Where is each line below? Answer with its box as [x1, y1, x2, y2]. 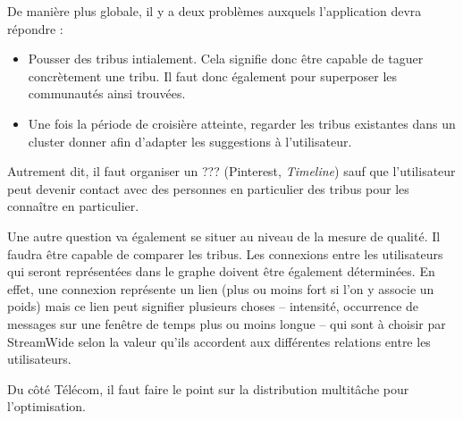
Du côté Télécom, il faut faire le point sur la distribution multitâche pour [7, 379, 409, 398]
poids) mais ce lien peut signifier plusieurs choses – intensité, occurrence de [7, 297, 419, 316]
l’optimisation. [7, 397, 86, 416]
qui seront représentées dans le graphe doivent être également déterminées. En [7, 262, 435, 281]
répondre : [7, 19, 63, 38]
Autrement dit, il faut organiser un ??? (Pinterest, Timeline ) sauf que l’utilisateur [7, 162, 456, 181]
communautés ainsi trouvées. [28, 84, 186, 103]
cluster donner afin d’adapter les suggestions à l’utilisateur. [28, 131, 352, 150]
